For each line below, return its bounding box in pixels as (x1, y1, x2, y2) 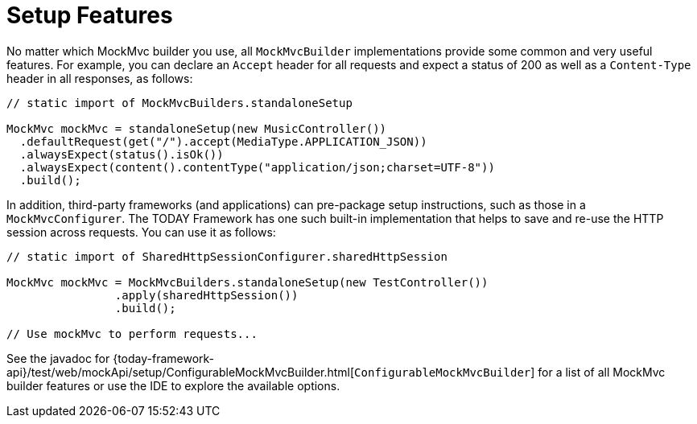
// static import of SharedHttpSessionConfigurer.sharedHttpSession (6, 249, 447, 263)
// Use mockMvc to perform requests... (6, 327, 258, 340)
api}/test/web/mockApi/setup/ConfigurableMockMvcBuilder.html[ (6, 364, 355, 379)
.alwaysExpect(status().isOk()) (19, 147, 224, 161)
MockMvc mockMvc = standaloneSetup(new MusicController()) (6, 121, 387, 135)
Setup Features (6, 2, 173, 29)
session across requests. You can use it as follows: (6, 224, 276, 239)
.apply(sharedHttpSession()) (114, 288, 299, 302)
